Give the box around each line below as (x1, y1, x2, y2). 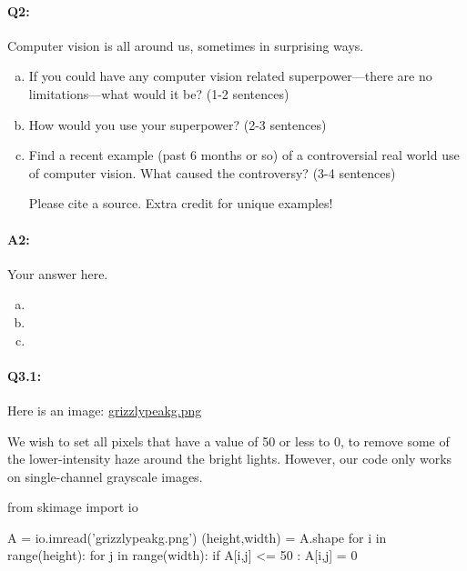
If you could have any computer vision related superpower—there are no (28, 66, 432, 85)
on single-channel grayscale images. (7, 466, 203, 486)
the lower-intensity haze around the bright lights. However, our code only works (7, 449, 452, 468)
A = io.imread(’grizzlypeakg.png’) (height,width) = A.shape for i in (7, 527, 387, 546)
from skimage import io (7, 497, 138, 516)
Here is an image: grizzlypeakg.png (7, 400, 202, 419)
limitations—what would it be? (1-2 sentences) (28, 84, 289, 103)
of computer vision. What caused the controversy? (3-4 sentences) (28, 163, 396, 182)
